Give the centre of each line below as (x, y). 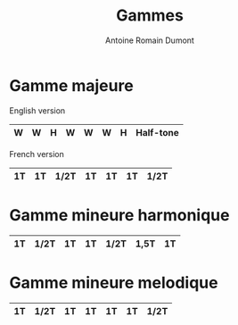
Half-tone (157, 132)
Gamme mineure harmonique (119, 215)
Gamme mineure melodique (114, 283)
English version (37, 110)
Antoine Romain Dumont (150, 40)
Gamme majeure (71, 85)
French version (37, 154)
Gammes (150, 16)
